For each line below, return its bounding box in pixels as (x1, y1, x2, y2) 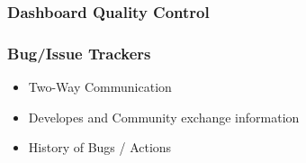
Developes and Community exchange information (28, 107, 300, 126)
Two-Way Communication (28, 77, 172, 96)
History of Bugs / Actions (28, 138, 172, 157)
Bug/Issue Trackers (7, 41, 151, 64)
